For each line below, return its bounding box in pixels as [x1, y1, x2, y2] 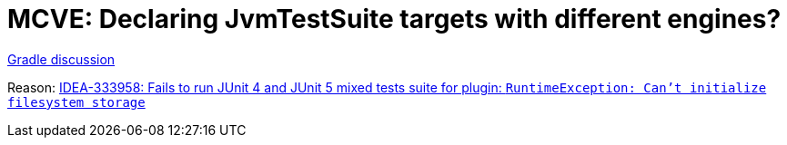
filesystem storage [7, 94, 146, 110]
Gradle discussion [7, 51, 116, 67]
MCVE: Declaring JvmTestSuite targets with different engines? [7, 4, 782, 34]
